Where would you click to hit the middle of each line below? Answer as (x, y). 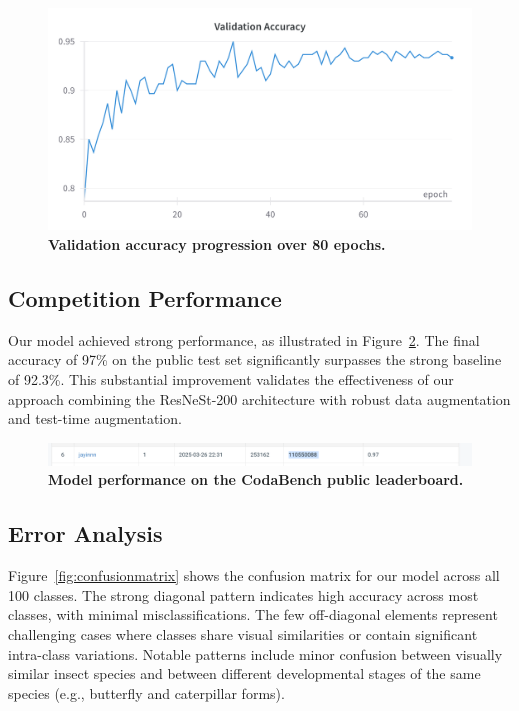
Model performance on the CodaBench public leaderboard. (256, 479)
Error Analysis (85, 533)
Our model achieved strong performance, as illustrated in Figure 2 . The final (244, 339)
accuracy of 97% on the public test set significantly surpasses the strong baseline (255, 359)
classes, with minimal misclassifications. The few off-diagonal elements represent (253, 614)
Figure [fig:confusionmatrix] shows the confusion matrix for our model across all (254, 575)
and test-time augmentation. (95, 418)
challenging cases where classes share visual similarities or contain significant (243, 634)
